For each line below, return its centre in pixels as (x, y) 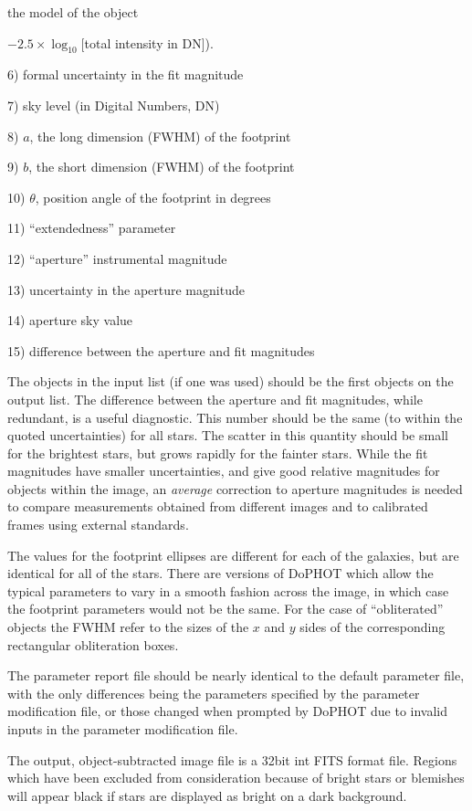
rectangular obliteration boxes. (93, 644)
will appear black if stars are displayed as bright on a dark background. (207, 795)
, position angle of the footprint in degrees (153, 197)
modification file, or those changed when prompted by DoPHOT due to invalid (228, 711)
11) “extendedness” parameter (92, 228)
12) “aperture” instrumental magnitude (117, 258)
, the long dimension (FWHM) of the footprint (160, 136)
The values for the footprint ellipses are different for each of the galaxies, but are (233, 555)
